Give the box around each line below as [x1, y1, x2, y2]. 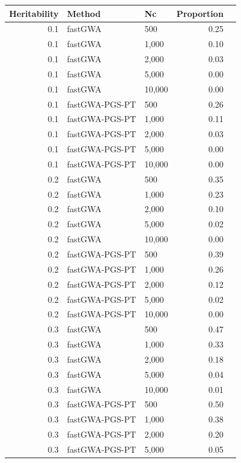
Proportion [176, 7, 224, 19]
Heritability [9, 7, 59, 19]
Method [67, 7, 101, 19]
